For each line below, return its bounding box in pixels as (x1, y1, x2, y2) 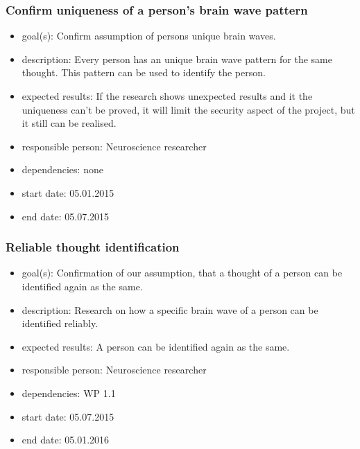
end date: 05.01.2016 (22, 432, 110, 447)
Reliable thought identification (6, 238, 180, 256)
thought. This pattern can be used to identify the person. (22, 65, 266, 80)
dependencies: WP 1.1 (22, 385, 116, 400)
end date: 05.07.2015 (22, 209, 110, 223)
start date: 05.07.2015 (22, 409, 114, 423)
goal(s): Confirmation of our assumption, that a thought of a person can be (22, 265, 343, 280)
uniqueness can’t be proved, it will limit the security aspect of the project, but (22, 102, 355, 116)
